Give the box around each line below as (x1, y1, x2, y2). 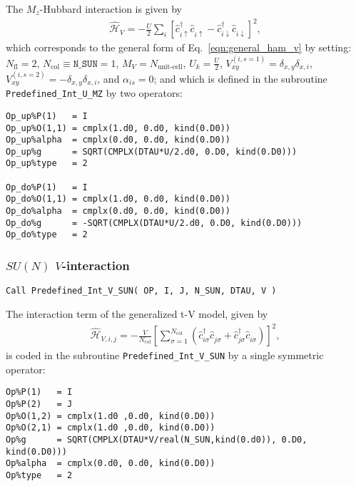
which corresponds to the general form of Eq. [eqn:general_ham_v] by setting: (6, 40, 352, 55)
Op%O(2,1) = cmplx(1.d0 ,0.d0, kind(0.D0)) (6, 423, 215, 433)
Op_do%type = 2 (6, 229, 88, 240)
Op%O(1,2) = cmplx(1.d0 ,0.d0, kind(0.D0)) (6, 410, 215, 421)
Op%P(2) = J (6, 398, 73, 409)
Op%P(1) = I (6, 387, 73, 398)
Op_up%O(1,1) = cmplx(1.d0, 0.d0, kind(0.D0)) (6, 123, 230, 133)
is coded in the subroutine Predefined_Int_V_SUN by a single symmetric (6, 348, 324, 363)
